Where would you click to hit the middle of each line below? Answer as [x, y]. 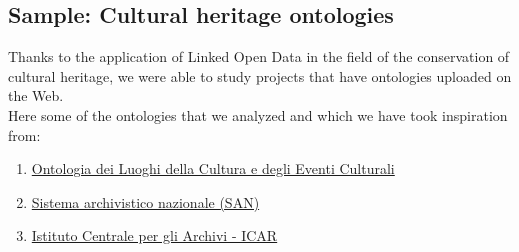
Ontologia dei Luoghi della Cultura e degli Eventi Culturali [213, 168]
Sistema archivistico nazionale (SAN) [145, 201]
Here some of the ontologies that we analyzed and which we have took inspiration [258, 114]
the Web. [36, 95]
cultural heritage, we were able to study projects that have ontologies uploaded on [260, 75]
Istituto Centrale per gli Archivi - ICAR [154, 235]
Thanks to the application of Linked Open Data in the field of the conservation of [259, 56]
